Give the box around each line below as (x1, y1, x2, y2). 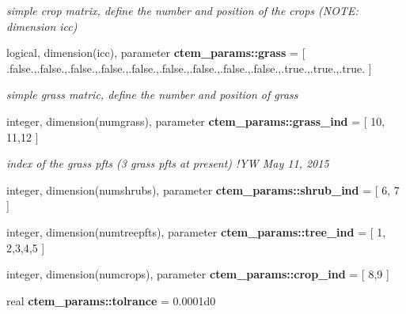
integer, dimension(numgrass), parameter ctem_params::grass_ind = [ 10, (6, 112, 385, 129)
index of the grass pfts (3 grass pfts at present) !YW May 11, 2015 (6, 155, 329, 172)
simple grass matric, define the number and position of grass (6, 86, 298, 103)
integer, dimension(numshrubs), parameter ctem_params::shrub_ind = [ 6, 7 (6, 181, 400, 198)
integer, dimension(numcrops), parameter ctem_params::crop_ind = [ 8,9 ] (6, 266, 389, 282)
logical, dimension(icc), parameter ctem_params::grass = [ (6, 44, 305, 61)
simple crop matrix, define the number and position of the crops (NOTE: (6, 2, 359, 18)
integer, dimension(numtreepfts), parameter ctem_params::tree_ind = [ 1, (6, 223, 386, 240)
